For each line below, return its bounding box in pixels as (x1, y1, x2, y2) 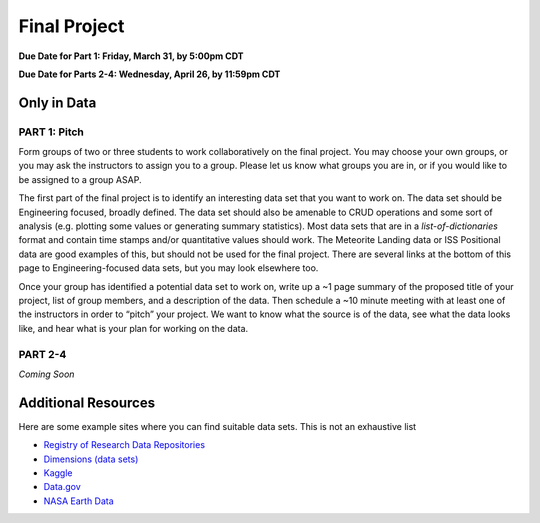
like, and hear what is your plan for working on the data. (18, 322, 249, 334)
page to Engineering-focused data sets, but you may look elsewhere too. (18, 262, 319, 274)
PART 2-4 (18, 347, 67, 361)
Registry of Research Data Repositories (43, 439, 205, 451)
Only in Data (18, 94, 97, 111)
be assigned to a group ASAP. (18, 173, 142, 185)
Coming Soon (18, 368, 75, 380)
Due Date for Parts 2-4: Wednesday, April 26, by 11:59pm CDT (18, 68, 281, 80)
